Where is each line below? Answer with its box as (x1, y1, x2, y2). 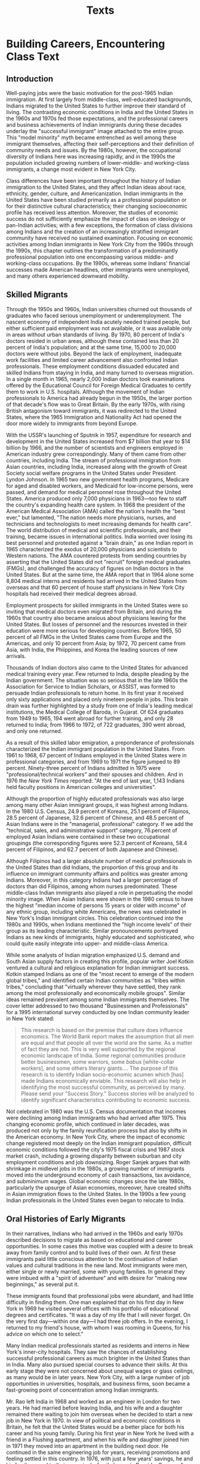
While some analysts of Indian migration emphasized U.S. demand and (6, 951, 180, 959)
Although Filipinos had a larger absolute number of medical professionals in (6, 857, 192, 864)
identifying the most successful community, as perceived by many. (20, 1084, 186, 1091)
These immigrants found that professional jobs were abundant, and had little (6, 1292, 194, 1299)
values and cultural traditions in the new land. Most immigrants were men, (6, 1262, 188, 1269)
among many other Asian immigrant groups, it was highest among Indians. (6, 801, 189, 808)
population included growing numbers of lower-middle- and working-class (6, 159, 190, 166)
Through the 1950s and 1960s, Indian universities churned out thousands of (6, 305, 192, 312)
